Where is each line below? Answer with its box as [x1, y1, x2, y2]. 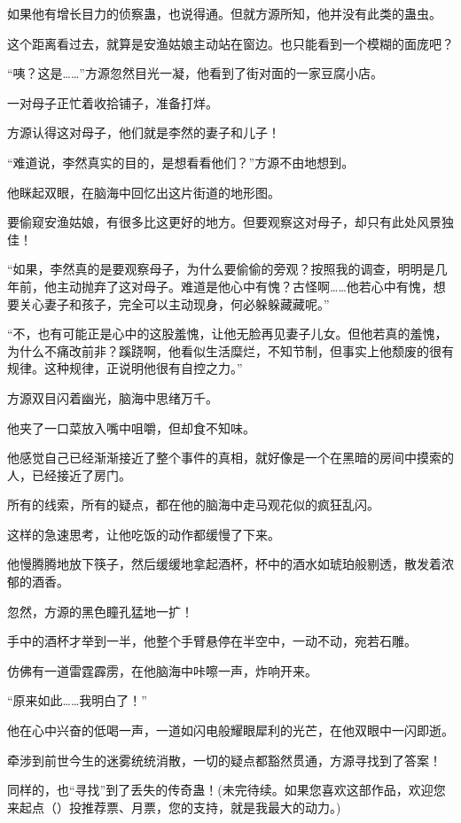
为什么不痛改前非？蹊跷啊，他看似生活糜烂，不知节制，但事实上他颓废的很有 [7, 341, 454, 360]
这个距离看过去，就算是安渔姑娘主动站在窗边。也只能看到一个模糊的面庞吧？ [7, 34, 454, 52]
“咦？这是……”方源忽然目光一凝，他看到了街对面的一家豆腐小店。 [7, 64, 383, 82]
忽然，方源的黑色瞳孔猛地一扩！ [7, 602, 193, 620]
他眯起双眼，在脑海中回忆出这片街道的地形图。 [7, 182, 280, 201]
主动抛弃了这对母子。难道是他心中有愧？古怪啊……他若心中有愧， [56, 276, 434, 295]
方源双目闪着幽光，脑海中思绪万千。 [7, 388, 218, 407]
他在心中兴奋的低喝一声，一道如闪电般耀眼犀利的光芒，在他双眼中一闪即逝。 [7, 721, 454, 740]
